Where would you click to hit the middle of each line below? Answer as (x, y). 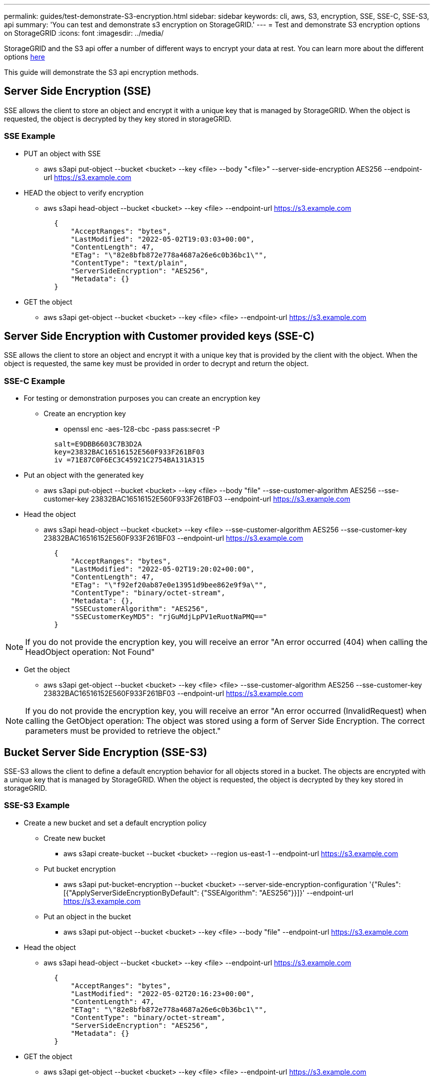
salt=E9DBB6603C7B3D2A (98, 444)
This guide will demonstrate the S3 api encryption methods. (101, 72)
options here (25, 57)
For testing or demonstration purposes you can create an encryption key (142, 398)
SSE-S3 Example (37, 805)
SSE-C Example (35, 381)
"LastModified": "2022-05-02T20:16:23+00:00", (163, 993)
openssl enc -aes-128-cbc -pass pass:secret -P (142, 429)
